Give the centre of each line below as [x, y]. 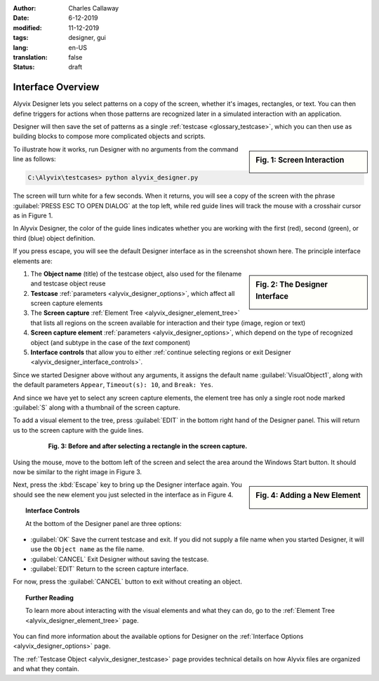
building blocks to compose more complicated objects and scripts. [109, 136]
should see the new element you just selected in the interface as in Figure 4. [123, 494]
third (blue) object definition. [54, 238]
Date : [21, 18]
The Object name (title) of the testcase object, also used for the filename [136, 274]
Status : [24, 67]
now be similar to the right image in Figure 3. [78, 472]
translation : [31, 57]
